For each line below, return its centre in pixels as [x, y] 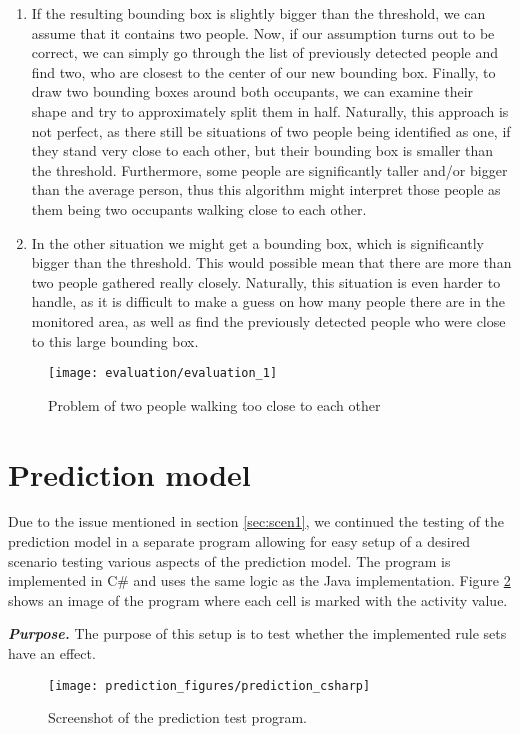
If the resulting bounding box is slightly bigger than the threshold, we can [258, 13]
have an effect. [52, 653]
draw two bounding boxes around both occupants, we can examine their [252, 91]
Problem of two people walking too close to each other [214, 404]
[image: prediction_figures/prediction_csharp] [209, 685]
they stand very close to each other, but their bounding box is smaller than [262, 150]
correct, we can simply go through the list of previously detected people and [265, 52]
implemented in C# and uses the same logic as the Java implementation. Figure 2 [259, 580]
